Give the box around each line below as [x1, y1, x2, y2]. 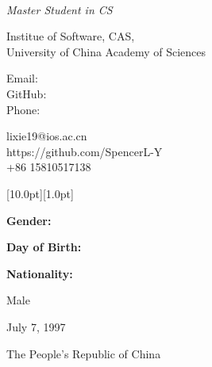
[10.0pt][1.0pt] [6, 185, 74, 201]
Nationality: [6, 265, 73, 281]
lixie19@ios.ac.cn [6, 128, 87, 144]
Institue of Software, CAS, [6, 28, 135, 44]
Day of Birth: [6, 239, 82, 255]
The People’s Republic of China [6, 345, 161, 361]
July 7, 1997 [6, 318, 66, 335]
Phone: [6, 101, 40, 117]
